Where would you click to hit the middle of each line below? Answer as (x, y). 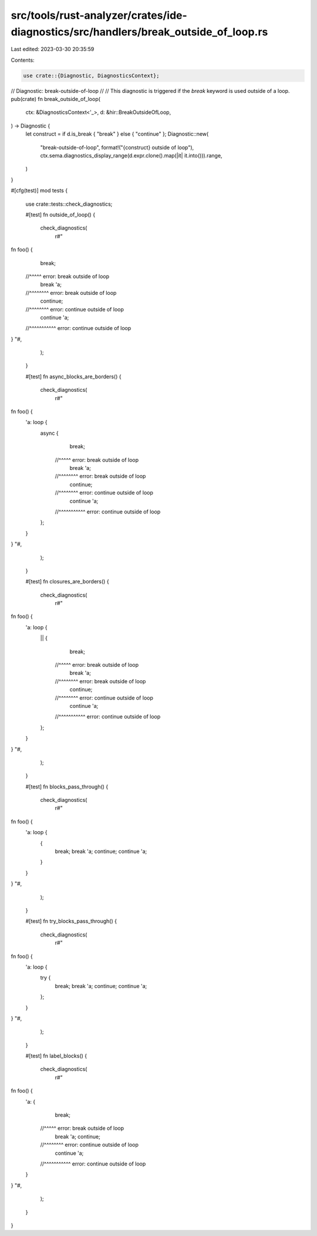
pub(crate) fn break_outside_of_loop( (56, 99)
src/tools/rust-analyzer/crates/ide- (99, 15)
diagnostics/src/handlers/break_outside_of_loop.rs (139, 32)
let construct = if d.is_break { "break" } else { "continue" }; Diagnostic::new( (117, 134)
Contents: (23, 60)
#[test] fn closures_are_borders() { (67, 582)
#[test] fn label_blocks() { (56, 1056)
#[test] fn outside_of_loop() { (60, 215)
